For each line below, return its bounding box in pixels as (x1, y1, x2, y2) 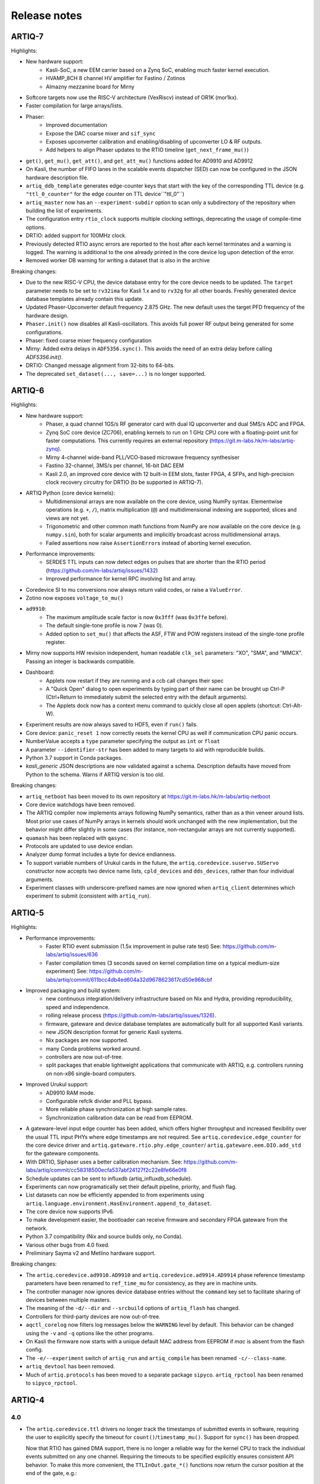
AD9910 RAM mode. (46, 1089, 95, 1096)
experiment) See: (46, 968, 88, 975)
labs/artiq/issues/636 (46, 951, 98, 958)
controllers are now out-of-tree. (46, 1054, 124, 1061)
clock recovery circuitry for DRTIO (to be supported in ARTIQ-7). (46, 478, 203, 486)
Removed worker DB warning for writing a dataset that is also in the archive (25, 257, 210, 264)
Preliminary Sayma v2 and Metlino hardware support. (25, 1250, 156, 1257)
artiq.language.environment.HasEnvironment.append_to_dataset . (25, 1200, 212, 1207)
